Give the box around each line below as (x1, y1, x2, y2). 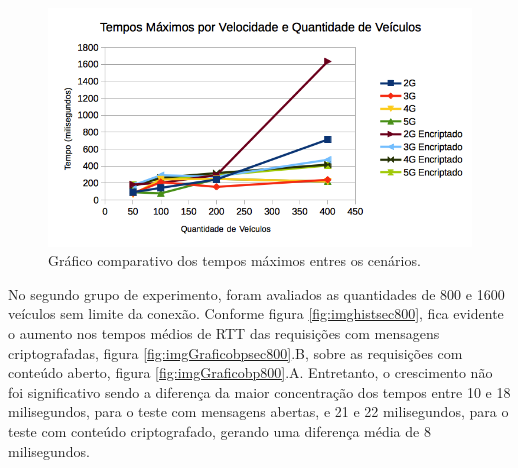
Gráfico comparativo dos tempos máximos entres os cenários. (48, 250, 421, 271)
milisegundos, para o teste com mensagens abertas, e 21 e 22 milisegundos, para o (8, 401, 509, 422)
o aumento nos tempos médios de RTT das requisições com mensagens (8, 322, 440, 343)
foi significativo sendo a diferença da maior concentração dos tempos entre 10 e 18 (8, 381, 511, 402)
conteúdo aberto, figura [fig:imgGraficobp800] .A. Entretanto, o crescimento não (8, 362, 493, 383)
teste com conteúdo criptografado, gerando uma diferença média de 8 (8, 420, 431, 441)
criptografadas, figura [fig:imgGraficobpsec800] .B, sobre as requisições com (8, 342, 463, 363)
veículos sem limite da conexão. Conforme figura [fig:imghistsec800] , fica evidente (8, 303, 504, 324)
